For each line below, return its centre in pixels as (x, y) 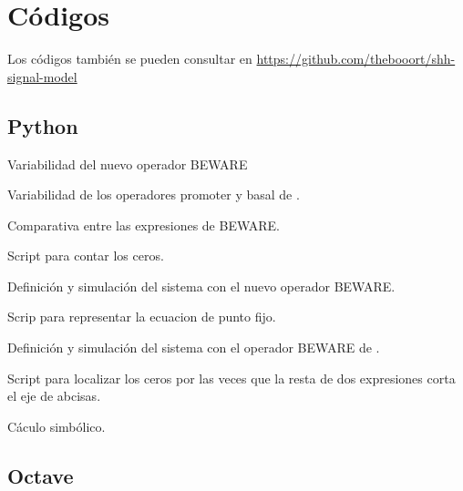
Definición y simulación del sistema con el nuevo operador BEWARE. (201, 286)
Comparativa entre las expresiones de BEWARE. (144, 225)
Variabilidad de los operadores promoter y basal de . (154, 194)
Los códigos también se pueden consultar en (130, 59)
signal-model (42, 76)
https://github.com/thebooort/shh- (356, 59)
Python (43, 125)
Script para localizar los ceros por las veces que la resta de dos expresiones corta (231, 378)
